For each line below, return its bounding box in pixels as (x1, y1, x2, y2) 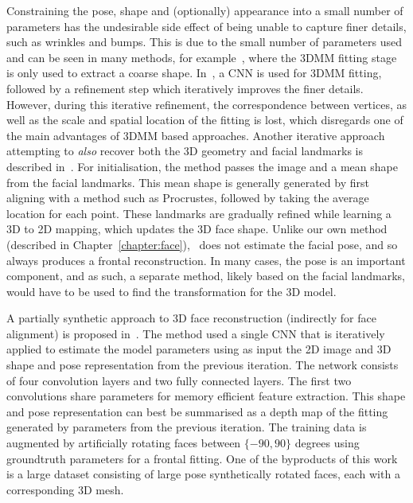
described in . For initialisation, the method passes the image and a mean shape (6, 158, 398, 174)
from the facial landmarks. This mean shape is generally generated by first (6, 174, 369, 190)
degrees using (294, 435, 360, 451)
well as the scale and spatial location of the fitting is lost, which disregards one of (6, 111, 403, 128)
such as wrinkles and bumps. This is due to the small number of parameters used (6, 33, 403, 50)
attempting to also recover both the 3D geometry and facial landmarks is (6, 142, 364, 159)
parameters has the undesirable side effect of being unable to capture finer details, (6, 18, 407, 34)
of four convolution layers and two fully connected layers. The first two (6, 372, 352, 388)
